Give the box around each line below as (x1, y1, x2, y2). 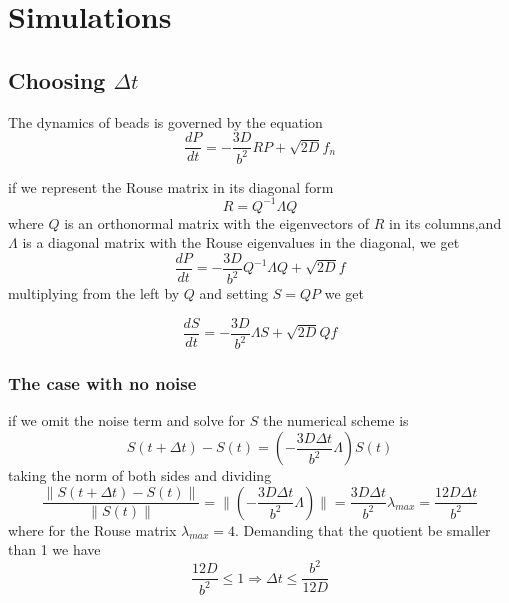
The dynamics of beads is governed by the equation (8, 111, 323, 132)
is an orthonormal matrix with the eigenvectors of (64, 212, 370, 233)
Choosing (8, 64, 106, 95)
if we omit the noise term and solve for (8, 410, 246, 431)
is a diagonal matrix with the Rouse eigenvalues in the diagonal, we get (22, 232, 460, 253)
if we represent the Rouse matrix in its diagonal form (8, 176, 334, 197)
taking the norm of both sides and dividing (8, 465, 272, 486)
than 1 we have (8, 539, 101, 560)
